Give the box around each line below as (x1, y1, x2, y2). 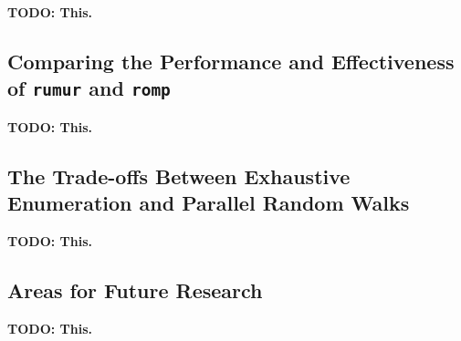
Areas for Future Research (7, 275, 263, 304)
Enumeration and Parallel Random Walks (7, 189, 410, 217)
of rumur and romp (7, 74, 171, 102)
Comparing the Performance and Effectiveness (7, 46, 455, 75)
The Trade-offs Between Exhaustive (7, 161, 351, 190)
